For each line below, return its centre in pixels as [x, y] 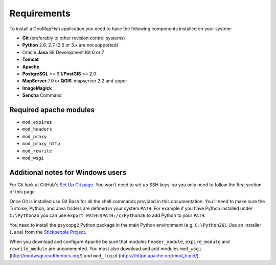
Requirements [40, 13]
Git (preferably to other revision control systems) [74, 38]
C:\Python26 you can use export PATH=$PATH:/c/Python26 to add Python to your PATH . [108, 215]
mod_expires [37, 122]
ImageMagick [37, 88]
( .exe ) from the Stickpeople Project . [48, 232]
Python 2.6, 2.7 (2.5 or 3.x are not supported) [70, 45]
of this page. [23, 192]
